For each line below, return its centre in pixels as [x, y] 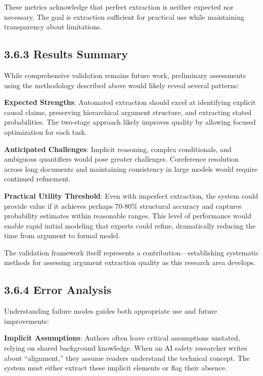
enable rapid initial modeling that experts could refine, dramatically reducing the [130, 225]
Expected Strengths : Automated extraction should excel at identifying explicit [130, 102]
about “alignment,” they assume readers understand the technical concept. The [127, 358]
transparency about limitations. [53, 27]
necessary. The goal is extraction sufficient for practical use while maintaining [124, 16]
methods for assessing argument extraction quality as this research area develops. [130, 262]
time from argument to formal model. [62, 235]
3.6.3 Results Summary [66, 54]
